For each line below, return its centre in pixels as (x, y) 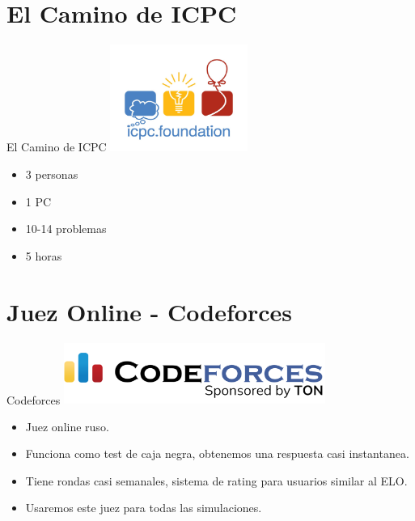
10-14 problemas (66, 229)
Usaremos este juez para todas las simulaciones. (144, 508)
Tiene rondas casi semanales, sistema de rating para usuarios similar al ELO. (216, 480)
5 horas (44, 255)
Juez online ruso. (67, 426)
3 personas (52, 174)
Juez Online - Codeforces (149, 311)
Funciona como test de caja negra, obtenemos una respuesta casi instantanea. (217, 453)
